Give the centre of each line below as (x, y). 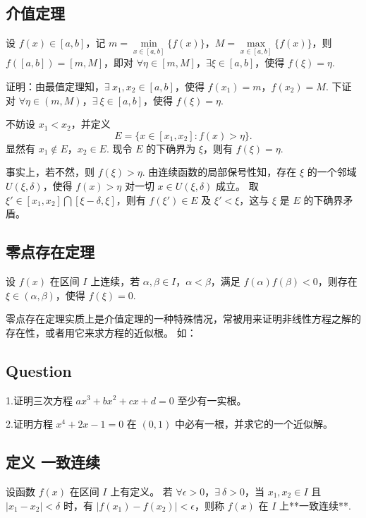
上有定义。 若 (141, 491)
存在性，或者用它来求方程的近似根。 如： (101, 332)
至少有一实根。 (212, 400)
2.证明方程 (29, 424)
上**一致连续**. (316, 505)
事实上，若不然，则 (50, 172)
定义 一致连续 (53, 462)
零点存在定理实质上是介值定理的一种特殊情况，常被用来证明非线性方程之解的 (183, 319)
